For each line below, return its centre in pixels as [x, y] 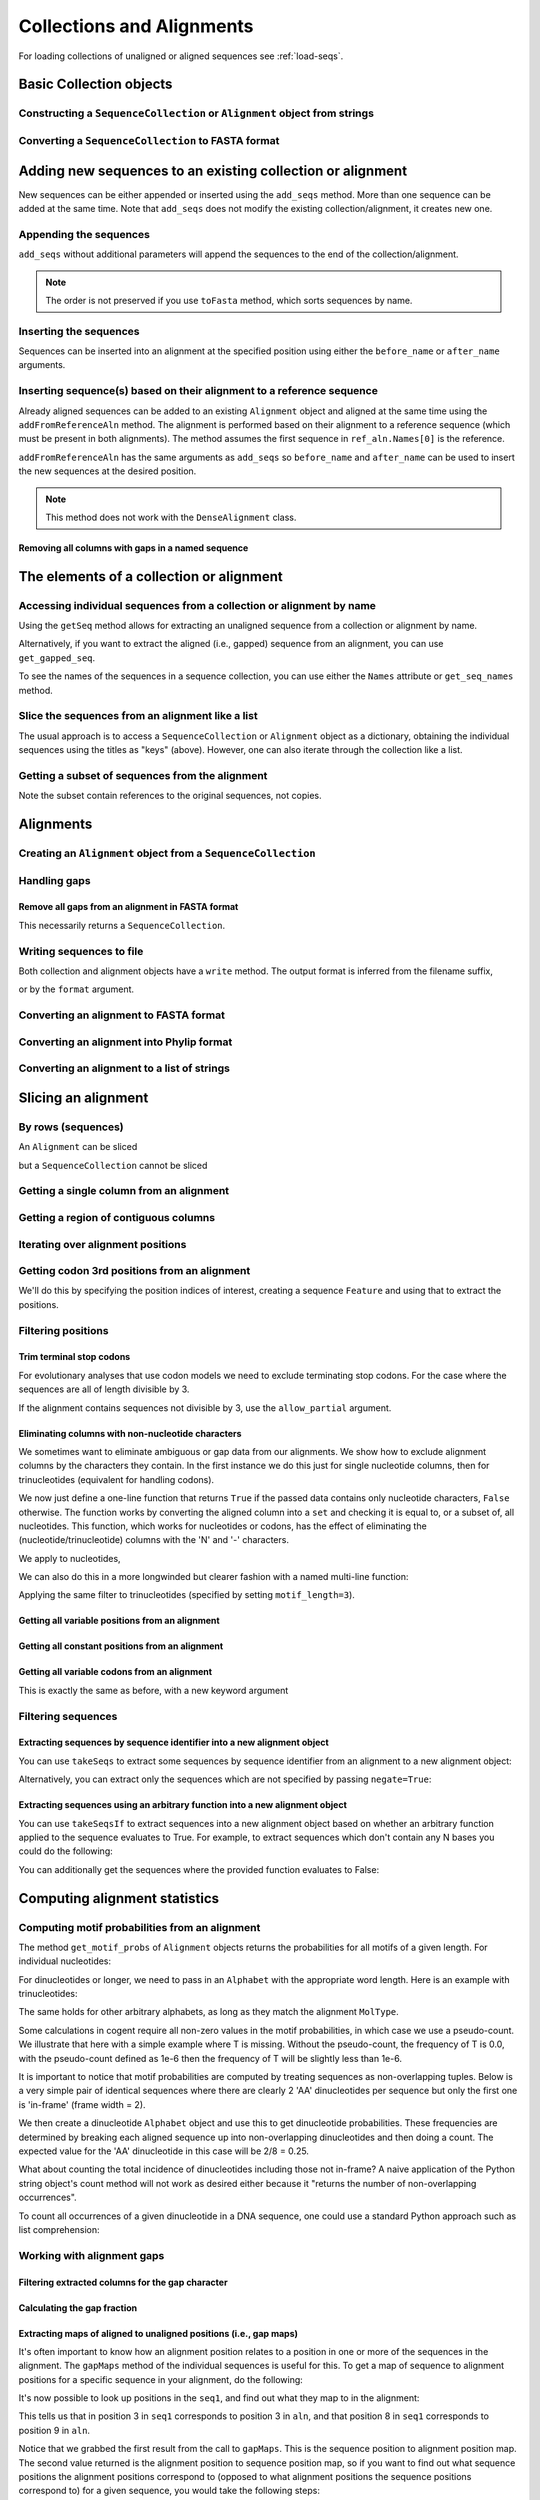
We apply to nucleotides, [69, 1558]
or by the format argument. [76, 989]
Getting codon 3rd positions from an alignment [134, 1271]
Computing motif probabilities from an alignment [139, 1927]
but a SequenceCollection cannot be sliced [113, 1165]
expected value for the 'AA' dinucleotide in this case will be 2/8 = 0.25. [164, 2151]
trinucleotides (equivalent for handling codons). [116, 1479]
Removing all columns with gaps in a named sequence [133, 547]
